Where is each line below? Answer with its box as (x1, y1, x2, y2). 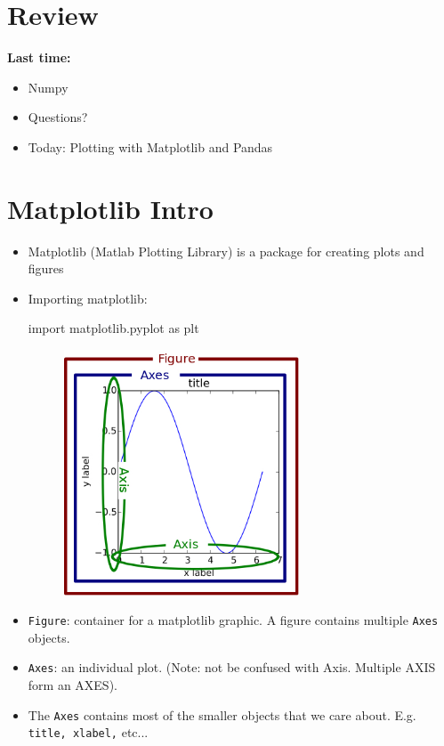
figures (28, 259, 64, 278)
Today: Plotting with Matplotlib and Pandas (28, 137, 273, 156)
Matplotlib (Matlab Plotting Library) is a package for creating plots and (28, 241, 424, 260)
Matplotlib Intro (7, 190, 214, 226)
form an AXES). (28, 676, 117, 694)
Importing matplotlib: (28, 288, 148, 307)
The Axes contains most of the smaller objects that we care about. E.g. (28, 705, 416, 724)
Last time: (7, 48, 71, 67)
